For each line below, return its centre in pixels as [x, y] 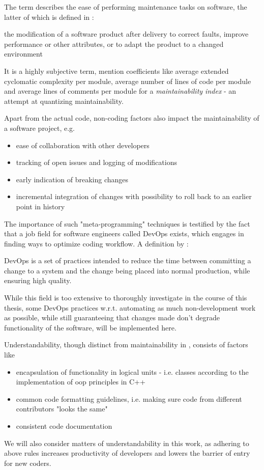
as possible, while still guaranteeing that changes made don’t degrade [112, 317]
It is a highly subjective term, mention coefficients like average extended [116, 71]
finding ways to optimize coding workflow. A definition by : [96, 243]
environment [23, 54]
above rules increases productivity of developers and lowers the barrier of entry [127, 453]
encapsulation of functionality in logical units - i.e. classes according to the [132, 371]
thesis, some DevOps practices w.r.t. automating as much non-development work [130, 307]
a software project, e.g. [39, 128]
